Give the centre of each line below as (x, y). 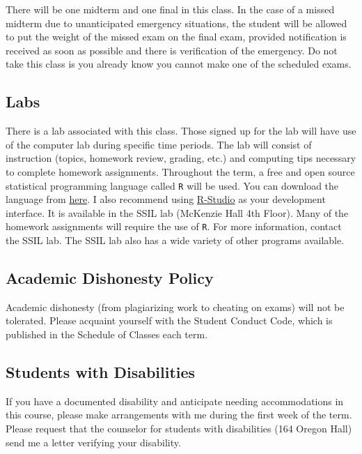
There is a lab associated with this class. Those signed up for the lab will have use (181, 131)
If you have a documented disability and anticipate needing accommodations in (175, 401)
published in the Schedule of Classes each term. (107, 334)
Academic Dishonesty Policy (110, 278)
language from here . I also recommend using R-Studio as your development (166, 199)
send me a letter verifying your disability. (93, 442)
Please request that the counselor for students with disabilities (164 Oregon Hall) (179, 429)
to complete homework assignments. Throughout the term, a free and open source (180, 171)
